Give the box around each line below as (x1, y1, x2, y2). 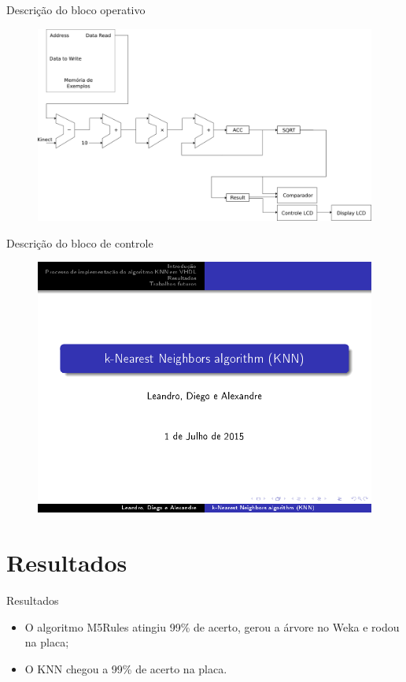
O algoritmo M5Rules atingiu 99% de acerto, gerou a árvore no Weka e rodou (24, 618, 400, 635)
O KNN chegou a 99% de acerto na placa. (24, 660, 227, 676)
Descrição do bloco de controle (6, 234, 153, 251)
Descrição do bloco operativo (6, 2, 146, 17)
